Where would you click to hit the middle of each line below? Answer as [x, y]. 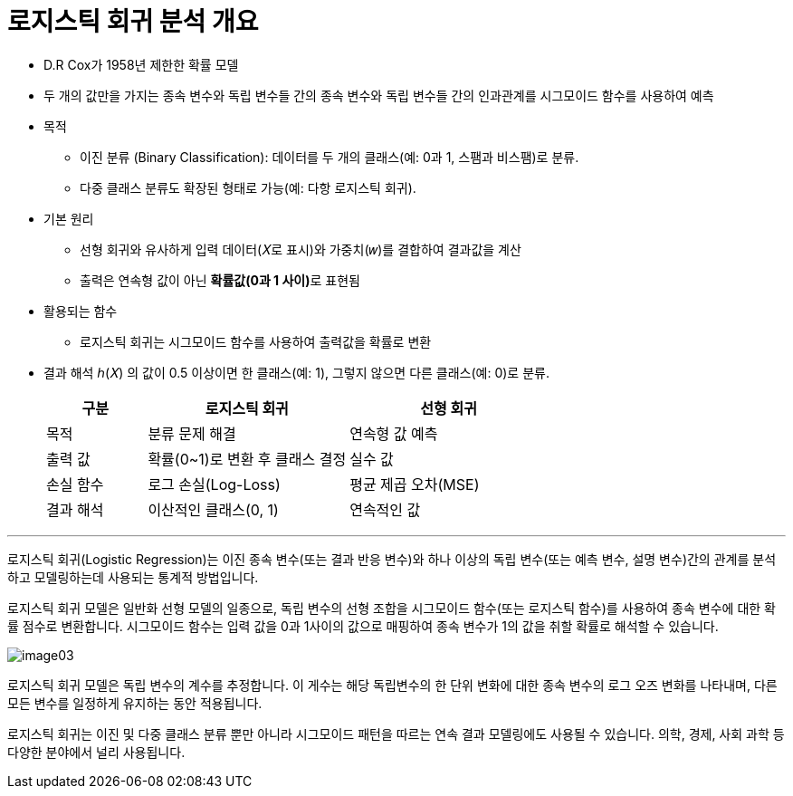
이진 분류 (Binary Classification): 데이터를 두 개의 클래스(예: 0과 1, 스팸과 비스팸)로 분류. [330, 157]
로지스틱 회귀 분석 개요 [133, 22]
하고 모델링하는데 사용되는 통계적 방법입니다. [133, 577]
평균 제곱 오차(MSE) [415, 484]
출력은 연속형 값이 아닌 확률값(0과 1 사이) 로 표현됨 [220, 280]
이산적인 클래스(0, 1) [213, 509]
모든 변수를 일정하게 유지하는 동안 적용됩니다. [135, 703]
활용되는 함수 [81, 311]
